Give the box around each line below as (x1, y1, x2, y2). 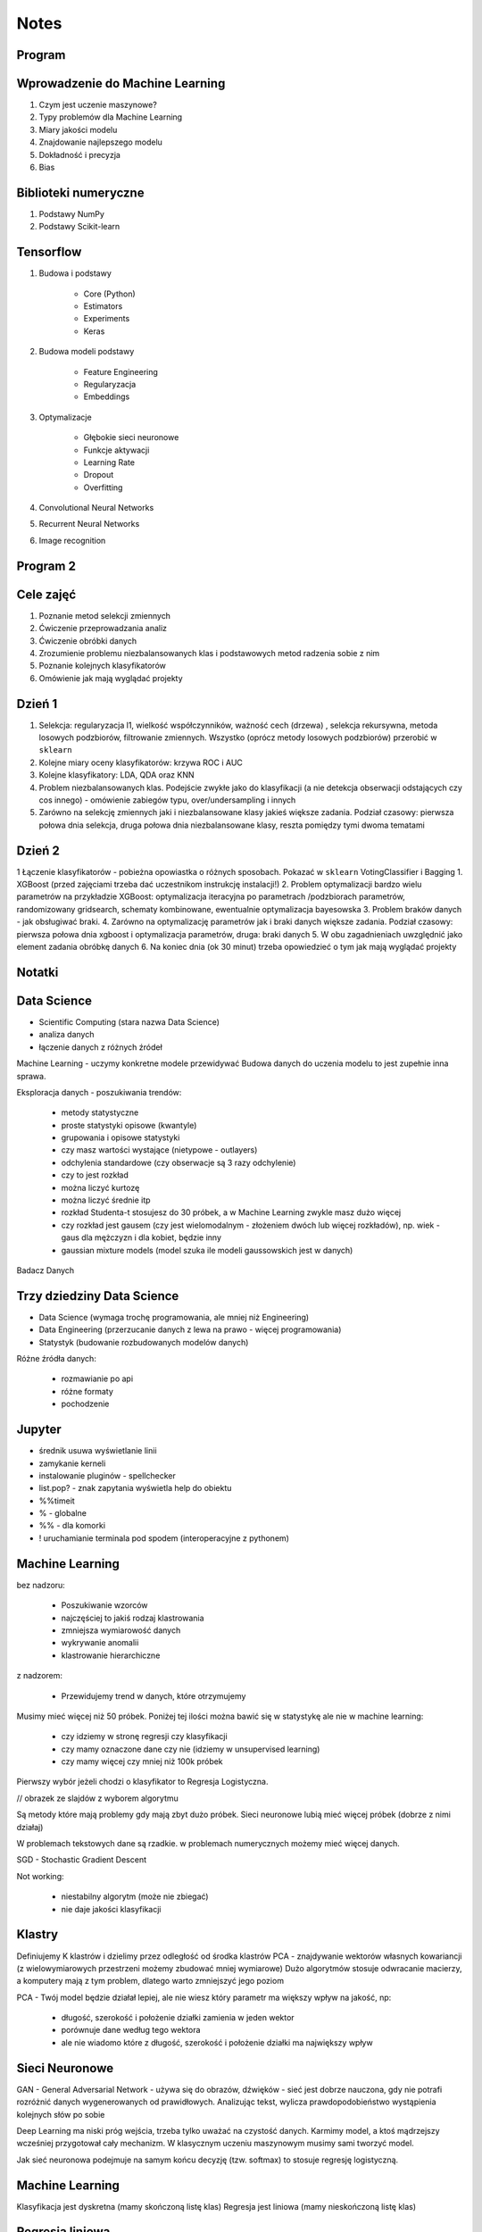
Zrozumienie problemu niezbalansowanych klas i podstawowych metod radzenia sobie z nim (38, 647, 380, 658)
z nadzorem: (16, 1670, 62, 1681)
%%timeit (38, 1495, 75, 1506)
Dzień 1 (16, 696, 58, 712)
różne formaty (61, 1386, 113, 1396)
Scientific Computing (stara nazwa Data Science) (38, 1016, 220, 1027)
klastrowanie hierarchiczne (61, 1650, 161, 1661)
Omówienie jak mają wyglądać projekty (38, 672, 183, 683)
